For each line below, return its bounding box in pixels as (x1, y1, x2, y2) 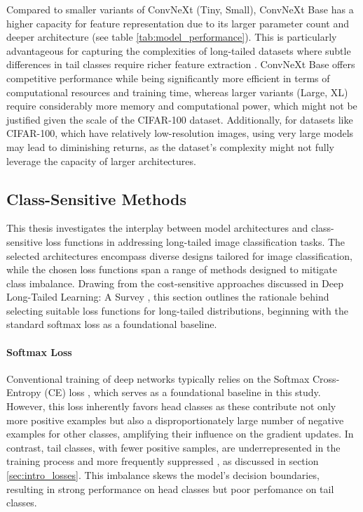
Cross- (313, 371, 340, 386)
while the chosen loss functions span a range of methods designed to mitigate (6, 262, 337, 277)
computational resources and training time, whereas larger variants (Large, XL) (6, 84, 348, 99)
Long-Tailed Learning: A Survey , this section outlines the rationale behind (6, 289, 329, 304)
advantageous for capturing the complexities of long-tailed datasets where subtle (6, 43, 351, 58)
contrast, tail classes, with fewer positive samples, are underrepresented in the (6, 440, 341, 454)
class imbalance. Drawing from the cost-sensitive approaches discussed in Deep (6, 275, 344, 290)
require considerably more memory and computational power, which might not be (6, 98, 357, 113)
